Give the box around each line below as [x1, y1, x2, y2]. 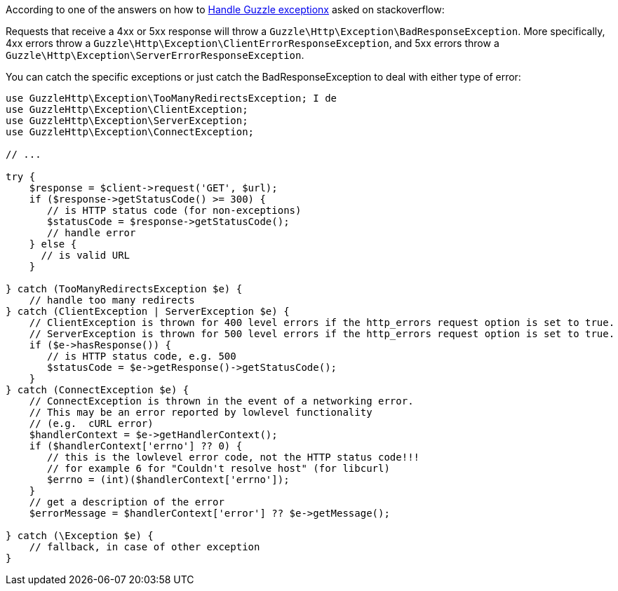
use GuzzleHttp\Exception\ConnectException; [6, 126, 255, 137]
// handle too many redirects [29, 294, 195, 306]
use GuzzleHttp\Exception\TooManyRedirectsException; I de [6, 93, 337, 104]
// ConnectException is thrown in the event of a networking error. [29, 395, 414, 407]
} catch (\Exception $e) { [6, 530, 154, 541]
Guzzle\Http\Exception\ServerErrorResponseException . [6, 49, 304, 61]
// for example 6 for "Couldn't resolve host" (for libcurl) [47, 463, 390, 474]
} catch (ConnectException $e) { [6, 384, 189, 395]
